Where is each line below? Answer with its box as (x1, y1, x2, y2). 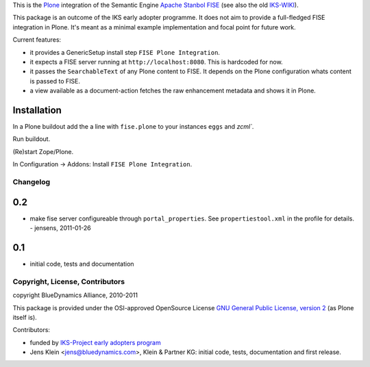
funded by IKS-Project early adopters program (29, 338, 161, 346)
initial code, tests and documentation (29, 260, 134, 268)
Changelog (12, 177, 51, 186)
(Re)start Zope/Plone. (12, 147, 74, 155)
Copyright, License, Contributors (12, 277, 125, 286)
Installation (12, 104, 62, 116)
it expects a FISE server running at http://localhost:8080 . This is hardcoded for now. (29, 58, 284, 66)
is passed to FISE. (29, 77, 80, 85)
